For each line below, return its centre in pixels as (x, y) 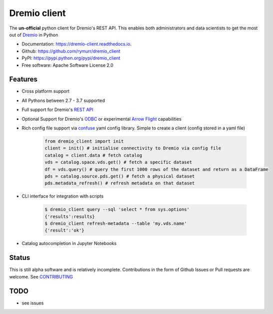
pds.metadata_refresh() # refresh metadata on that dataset (120, 183)
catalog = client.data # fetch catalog (93, 155)
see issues (33, 303)
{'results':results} (70, 216)
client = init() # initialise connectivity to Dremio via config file (133, 148)
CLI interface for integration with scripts (63, 196)
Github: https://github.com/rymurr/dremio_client (71, 51)
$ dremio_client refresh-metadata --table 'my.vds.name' (116, 223)
